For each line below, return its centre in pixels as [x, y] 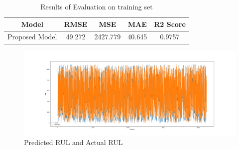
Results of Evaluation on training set [97, 6]
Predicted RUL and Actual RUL [73, 142]
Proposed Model [32, 37]
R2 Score [170, 24]
